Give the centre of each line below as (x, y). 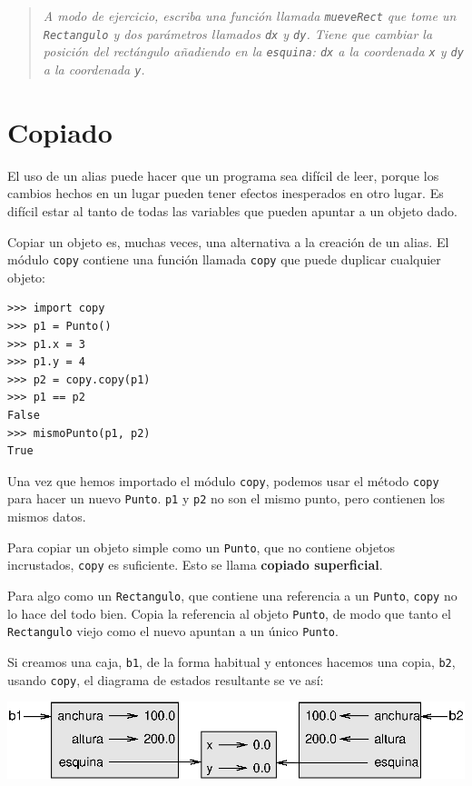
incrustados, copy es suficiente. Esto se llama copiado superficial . (195, 565)
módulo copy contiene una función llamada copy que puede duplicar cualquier (224, 259)
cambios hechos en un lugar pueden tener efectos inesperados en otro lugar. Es (226, 193)
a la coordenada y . (94, 69)
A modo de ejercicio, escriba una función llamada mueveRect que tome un (250, 15)
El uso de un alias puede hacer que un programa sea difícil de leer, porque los (223, 175)
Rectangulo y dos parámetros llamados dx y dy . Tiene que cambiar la (238, 33)
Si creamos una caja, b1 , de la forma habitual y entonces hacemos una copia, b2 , (231, 661)
